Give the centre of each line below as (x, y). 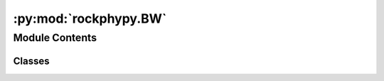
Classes (31, 61)
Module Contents (55, 38)
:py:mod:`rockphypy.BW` (90, 18)
